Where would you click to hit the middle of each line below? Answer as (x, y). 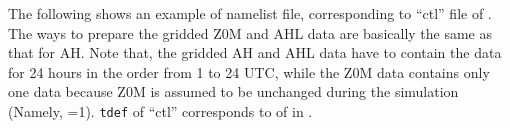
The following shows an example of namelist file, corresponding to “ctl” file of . (250, 13)
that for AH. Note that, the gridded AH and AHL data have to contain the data (255, 52)
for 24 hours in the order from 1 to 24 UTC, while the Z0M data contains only (249, 71)
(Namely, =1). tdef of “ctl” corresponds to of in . (160, 110)
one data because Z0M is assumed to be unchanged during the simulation (233, 91)
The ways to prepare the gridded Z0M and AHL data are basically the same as (250, 32)
